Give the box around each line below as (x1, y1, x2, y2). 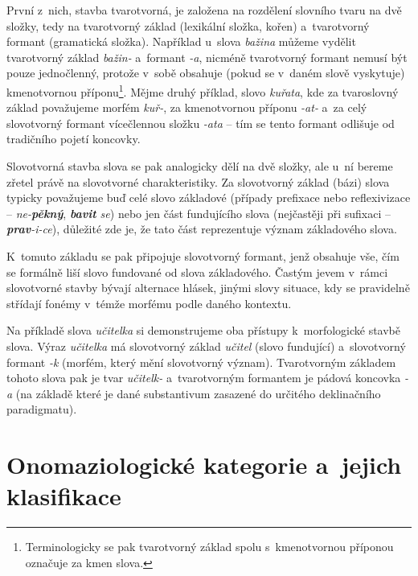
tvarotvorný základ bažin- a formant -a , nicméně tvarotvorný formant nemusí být (6, 48, 408, 65)
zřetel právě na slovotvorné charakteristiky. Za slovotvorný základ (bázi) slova (6, 173, 390, 190)
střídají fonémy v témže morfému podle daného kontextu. (6, 294, 292, 311)
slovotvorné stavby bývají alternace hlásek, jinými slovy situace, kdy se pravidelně (6, 279, 410, 296)
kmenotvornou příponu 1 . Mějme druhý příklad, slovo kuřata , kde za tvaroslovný (6, 80, 399, 100)
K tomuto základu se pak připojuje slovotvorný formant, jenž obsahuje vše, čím (6, 247, 400, 264)
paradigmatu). (6, 401, 77, 418)
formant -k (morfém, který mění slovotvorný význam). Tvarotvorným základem (6, 353, 396, 370)
